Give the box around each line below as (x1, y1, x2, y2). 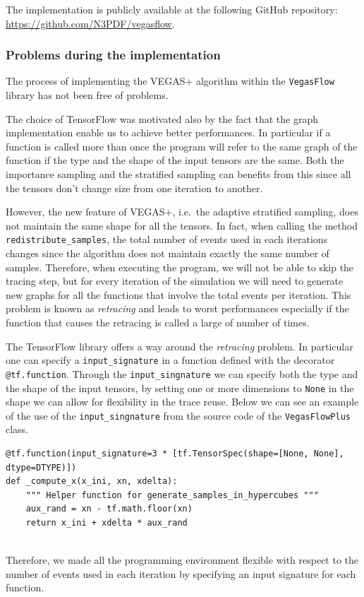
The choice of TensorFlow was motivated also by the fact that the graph (6, 111, 319, 126)
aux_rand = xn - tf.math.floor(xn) (25, 504, 193, 514)
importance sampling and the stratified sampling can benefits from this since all (6, 167, 351, 182)
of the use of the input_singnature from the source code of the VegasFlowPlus (6, 408, 351, 422)
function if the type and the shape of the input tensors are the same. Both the (6, 153, 344, 167)
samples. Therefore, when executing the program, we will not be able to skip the (6, 259, 354, 274)
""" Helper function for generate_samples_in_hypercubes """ (25, 490, 319, 500)
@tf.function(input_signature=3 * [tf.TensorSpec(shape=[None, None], (6, 449, 344, 459)
